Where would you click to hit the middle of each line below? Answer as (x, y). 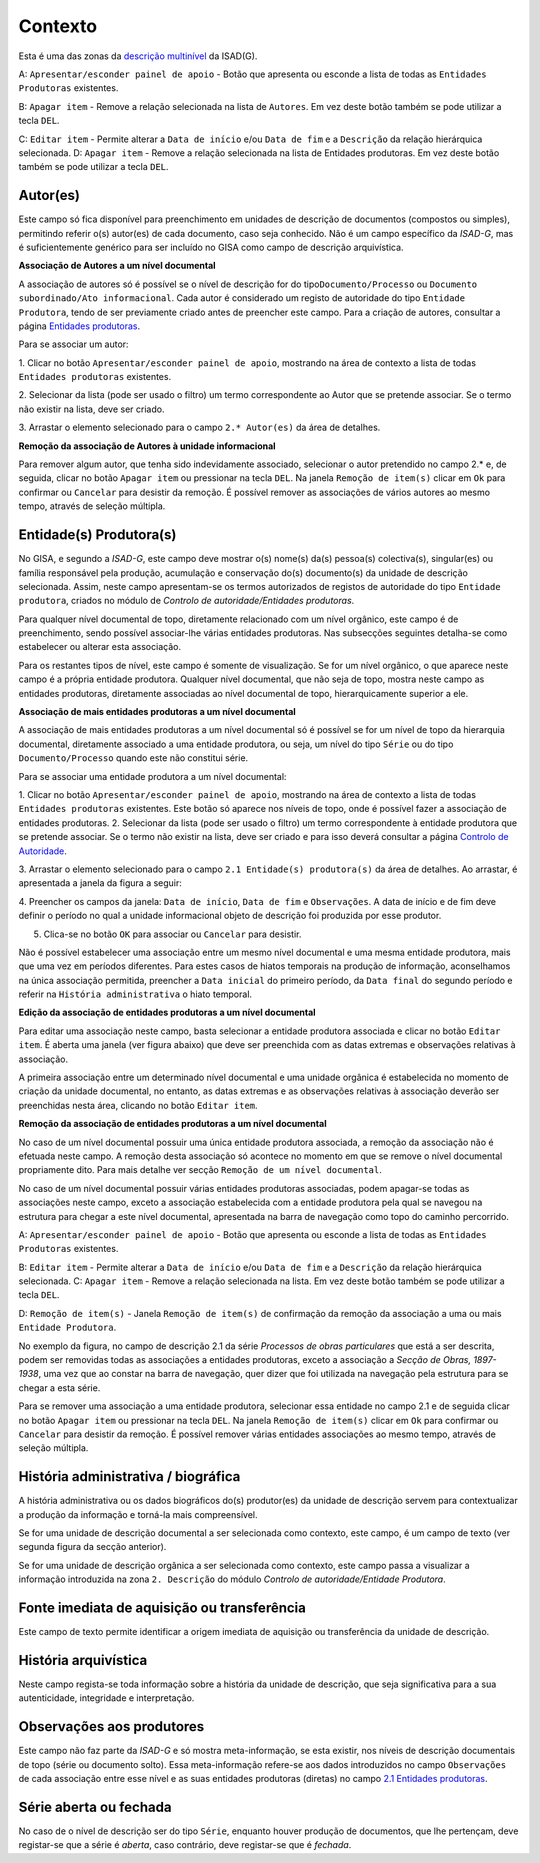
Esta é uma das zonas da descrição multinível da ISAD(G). (138, 56)
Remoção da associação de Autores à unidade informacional (147, 446)
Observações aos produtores (111, 1726)
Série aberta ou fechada (95, 1806)
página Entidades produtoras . (79, 326)
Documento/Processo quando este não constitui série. (133, 758)
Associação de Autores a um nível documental (117, 266)
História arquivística (83, 1660)
